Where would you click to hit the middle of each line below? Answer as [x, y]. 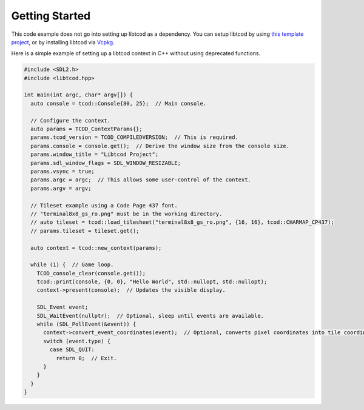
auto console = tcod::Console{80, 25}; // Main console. [119, 103]
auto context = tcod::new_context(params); [96, 248]
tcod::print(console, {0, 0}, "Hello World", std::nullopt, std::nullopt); [152, 282]
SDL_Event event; [62, 307]
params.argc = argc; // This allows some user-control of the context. [141, 180]
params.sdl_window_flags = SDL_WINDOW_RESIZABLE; [106, 163]
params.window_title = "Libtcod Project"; [95, 154]
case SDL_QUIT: [72, 350]
